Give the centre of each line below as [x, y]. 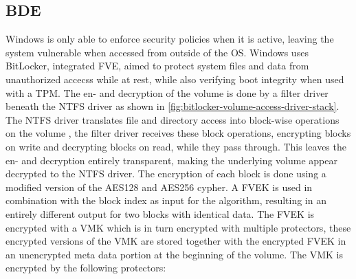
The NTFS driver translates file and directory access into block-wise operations [173, 119]
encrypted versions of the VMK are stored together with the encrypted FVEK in [176, 241]
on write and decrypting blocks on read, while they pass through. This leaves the [176, 146]
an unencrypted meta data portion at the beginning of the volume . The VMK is [174, 254]
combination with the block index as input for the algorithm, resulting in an [166, 200]
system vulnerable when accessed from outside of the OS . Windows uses [157, 52]
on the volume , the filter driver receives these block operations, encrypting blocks [178, 133]
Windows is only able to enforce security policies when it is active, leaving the [170, 39]
